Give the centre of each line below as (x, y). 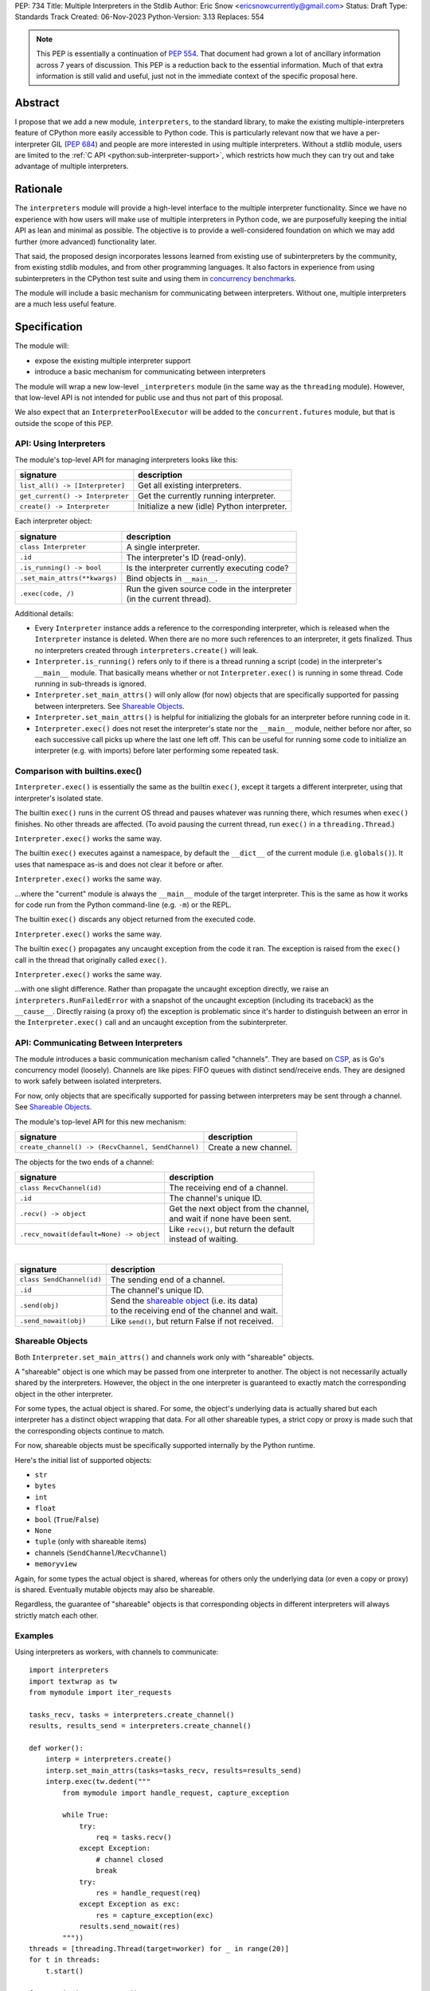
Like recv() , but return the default (231, 1229)
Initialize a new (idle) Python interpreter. (213, 507)
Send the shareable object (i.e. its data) (184, 1301)
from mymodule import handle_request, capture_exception (176, 1793)
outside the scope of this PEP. (64, 423)
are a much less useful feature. (66, 304)
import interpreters (69, 1670)
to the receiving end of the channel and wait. (194, 1310)
